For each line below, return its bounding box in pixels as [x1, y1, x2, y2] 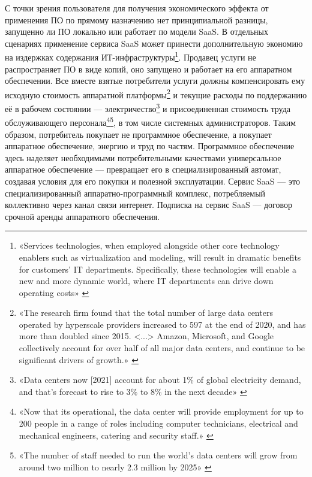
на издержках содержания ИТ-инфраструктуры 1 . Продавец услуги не [5, 49, 256, 64]
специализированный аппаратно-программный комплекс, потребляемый [5, 186, 266, 199]
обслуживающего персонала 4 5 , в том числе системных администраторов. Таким [5, 114, 296, 128]
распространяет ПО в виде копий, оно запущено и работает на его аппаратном [5, 62, 292, 75]
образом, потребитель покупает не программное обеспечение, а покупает [5, 128, 272, 140]
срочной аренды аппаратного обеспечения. [5, 210, 160, 222]
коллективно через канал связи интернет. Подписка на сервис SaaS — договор [5, 198, 293, 211]
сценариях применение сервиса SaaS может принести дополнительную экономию [5, 37, 303, 49]
